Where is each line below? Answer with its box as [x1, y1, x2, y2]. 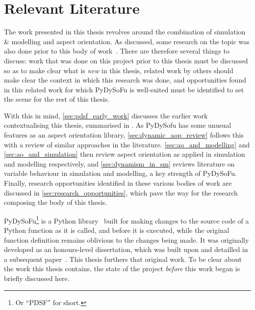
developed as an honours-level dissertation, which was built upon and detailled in [4, 244, 248, 254]
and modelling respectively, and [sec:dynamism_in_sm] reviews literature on [4, 158, 235, 169]
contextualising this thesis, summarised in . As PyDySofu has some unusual [4, 120, 231, 130]
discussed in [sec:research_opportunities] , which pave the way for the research [4, 187, 238, 197]
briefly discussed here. [4, 273, 70, 283]
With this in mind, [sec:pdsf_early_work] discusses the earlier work [4, 110, 208, 120]
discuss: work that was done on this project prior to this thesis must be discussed [4, 55, 248, 65]
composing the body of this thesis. [4, 197, 107, 207]
